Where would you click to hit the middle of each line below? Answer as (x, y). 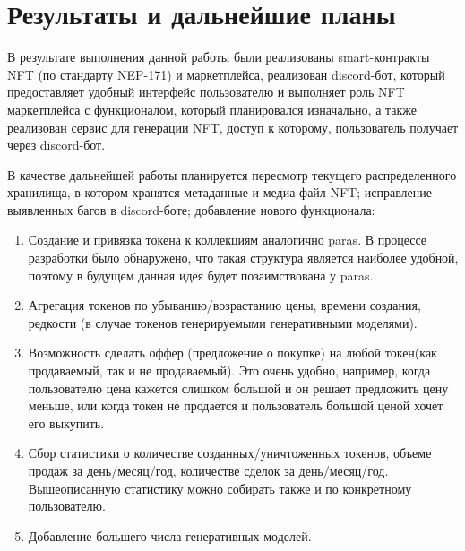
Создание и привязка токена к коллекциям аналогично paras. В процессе (228, 240)
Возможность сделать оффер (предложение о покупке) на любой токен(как (232, 353)
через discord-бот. (56, 145)
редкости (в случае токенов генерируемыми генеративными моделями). (223, 322)
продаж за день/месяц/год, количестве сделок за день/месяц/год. (208, 470)
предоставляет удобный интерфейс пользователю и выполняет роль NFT (206, 92)
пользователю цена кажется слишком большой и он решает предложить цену (238, 387)
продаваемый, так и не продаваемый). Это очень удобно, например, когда (229, 370)
